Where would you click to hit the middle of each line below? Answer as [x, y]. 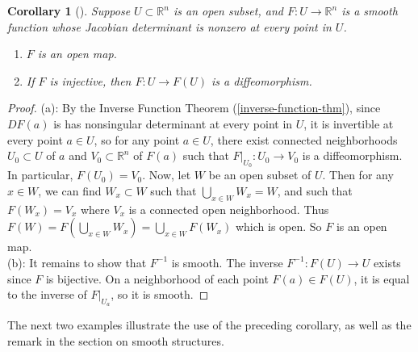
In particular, [40, 175]
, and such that [315, 190]
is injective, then [90, 80]
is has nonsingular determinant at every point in [173, 123]
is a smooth [370, 10]
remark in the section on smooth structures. [116, 340]
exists [387, 262]
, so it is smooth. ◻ [160, 294]
